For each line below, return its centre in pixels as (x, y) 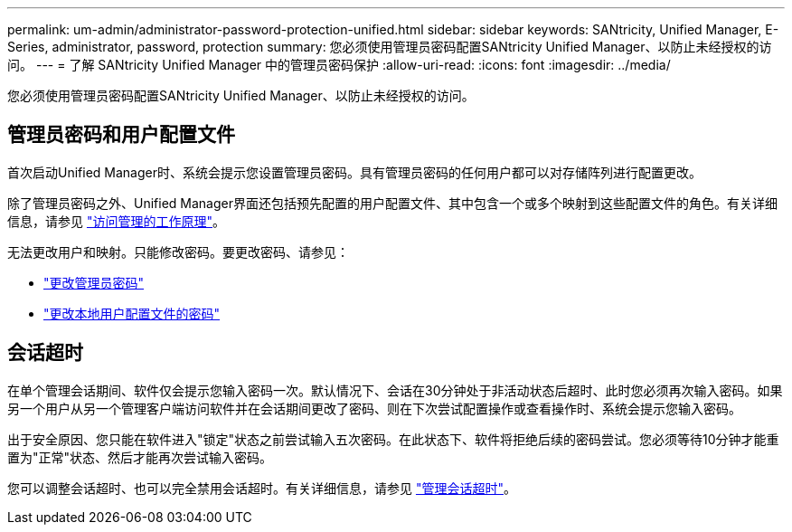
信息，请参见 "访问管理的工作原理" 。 (116, 221)
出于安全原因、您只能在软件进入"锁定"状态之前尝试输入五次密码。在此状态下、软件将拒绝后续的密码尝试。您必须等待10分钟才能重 (393, 439)
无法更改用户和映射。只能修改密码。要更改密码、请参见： (178, 252)
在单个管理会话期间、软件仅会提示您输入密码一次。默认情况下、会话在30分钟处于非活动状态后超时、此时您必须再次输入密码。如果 (395, 390)
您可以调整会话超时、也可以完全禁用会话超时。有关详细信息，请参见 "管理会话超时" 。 (262, 488)
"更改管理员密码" (94, 282)
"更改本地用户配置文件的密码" (132, 313)
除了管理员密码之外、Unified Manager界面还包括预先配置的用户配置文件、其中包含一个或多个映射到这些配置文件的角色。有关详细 (392, 203)
